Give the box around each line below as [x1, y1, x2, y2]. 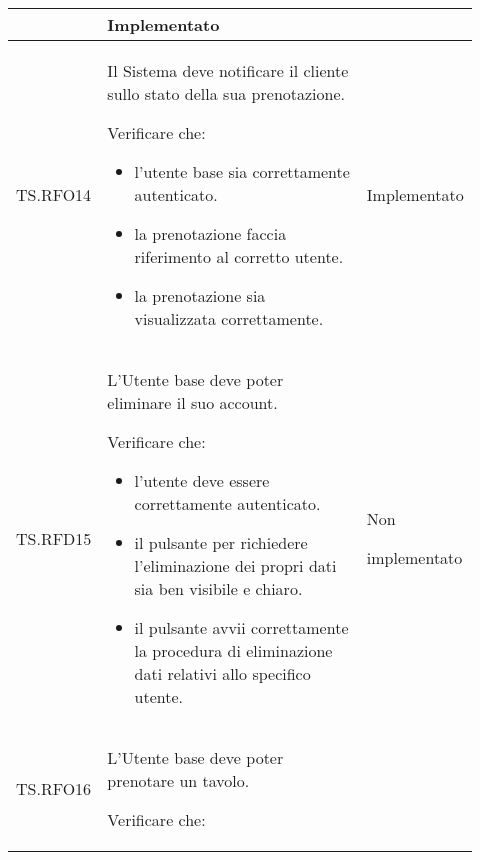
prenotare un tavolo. [107, 769, 250, 792]
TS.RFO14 [16, 183, 92, 206]
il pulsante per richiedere [134, 531, 308, 554]
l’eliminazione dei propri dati [134, 554, 337, 577]
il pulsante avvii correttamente [134, 616, 349, 639]
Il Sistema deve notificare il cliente [107, 59, 349, 82]
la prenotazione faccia [134, 222, 287, 245]
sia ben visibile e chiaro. [134, 577, 303, 600]
